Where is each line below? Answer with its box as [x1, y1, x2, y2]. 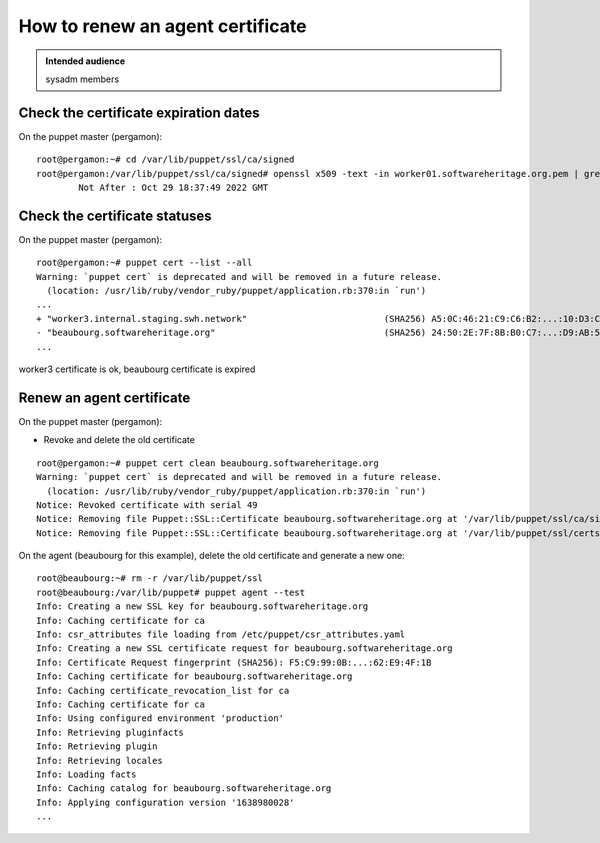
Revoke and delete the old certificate [43, 434, 195, 446]
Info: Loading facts [36, 768, 137, 780]
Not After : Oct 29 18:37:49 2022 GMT [78, 182, 269, 194]
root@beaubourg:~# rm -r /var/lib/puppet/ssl [36, 573, 264, 584]
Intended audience [45, 55, 126, 67]
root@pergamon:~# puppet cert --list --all [36, 257, 253, 269]
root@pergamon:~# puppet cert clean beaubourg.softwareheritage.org [36, 457, 379, 469]
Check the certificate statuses [18, 207, 212, 224]
